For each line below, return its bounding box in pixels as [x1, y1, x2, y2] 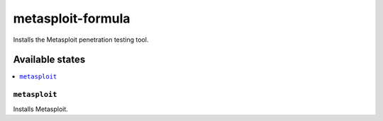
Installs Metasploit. [13, 105, 69, 113]
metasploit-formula [13, 11, 131, 26]
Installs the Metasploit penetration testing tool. [13, 35, 149, 44]
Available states [13, 54, 86, 66]
